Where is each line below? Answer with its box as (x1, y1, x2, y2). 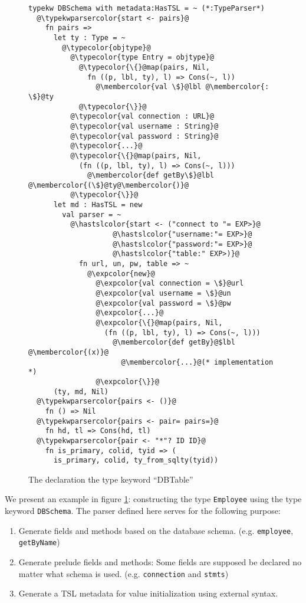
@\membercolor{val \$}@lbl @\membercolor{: (96, 83, 269, 91)
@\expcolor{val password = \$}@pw (96, 299, 231, 307)
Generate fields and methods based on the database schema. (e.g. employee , (18, 524, 294, 536)
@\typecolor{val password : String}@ (70, 132, 219, 140)
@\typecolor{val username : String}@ (70, 122, 219, 130)
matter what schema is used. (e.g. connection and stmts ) (18, 567, 229, 579)
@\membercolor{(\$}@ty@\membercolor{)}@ (28, 181, 189, 189)
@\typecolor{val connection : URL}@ (70, 112, 214, 121)
